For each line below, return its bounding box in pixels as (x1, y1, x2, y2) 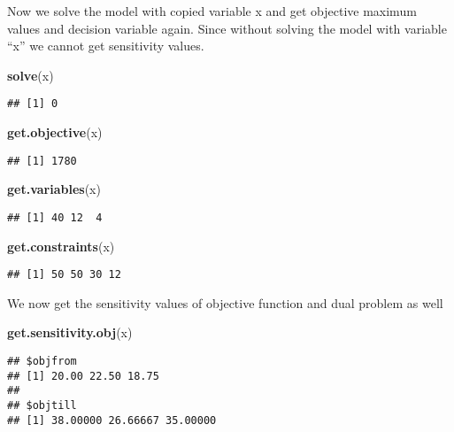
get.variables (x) (7, 180, 101, 198)
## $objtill (7, 398, 77, 412)
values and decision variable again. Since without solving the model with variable (7, 19, 447, 37)
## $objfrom (7, 354, 77, 367)
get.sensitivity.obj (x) (7, 323, 133, 342)
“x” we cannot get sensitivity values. (7, 36, 204, 55)
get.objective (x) (7, 123, 103, 142)
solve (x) (7, 66, 54, 84)
